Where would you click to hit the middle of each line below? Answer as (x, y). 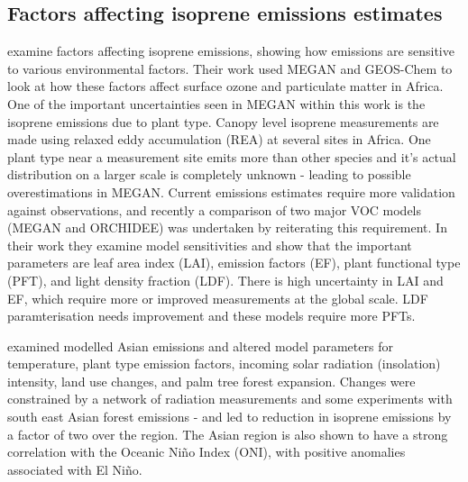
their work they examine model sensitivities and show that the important (210, 245)
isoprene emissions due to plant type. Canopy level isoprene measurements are (223, 121)
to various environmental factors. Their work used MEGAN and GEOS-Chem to (230, 68)
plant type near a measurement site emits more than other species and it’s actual (232, 156)
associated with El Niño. (75, 469)
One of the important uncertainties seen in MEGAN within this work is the (216, 103)
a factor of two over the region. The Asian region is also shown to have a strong (228, 434)
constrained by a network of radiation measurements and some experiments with (230, 399)
